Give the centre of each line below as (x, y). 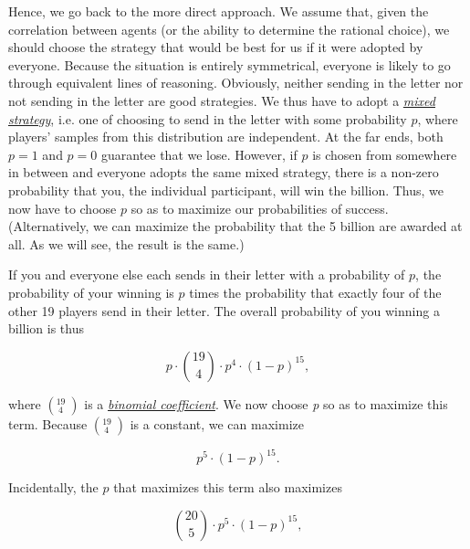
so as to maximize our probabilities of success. (260, 208)
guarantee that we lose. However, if (199, 154)
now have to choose (63, 208)
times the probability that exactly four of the (315, 292)
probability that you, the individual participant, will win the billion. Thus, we (226, 190)
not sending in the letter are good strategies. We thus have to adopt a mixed (222, 100)
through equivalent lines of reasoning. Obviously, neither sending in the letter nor (236, 83)
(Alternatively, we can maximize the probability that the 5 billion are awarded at (235, 226)
